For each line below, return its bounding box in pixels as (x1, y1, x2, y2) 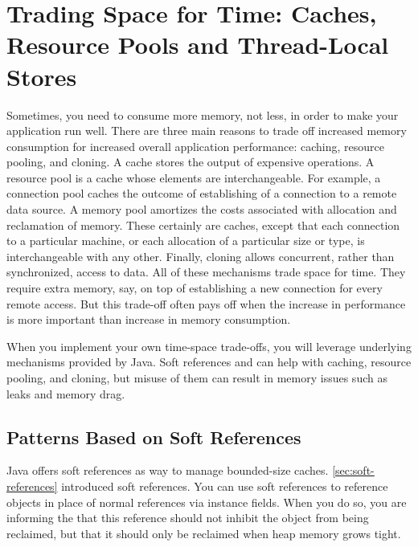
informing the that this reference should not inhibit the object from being (6, 509, 369, 526)
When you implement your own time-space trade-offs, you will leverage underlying (6, 337, 412, 354)
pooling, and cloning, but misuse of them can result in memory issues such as (6, 369, 387, 386)
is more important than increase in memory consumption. (6, 311, 291, 328)
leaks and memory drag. (6, 385, 125, 402)
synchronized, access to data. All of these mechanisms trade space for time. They (6, 263, 406, 280)
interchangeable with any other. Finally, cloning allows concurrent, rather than (6, 247, 395, 264)
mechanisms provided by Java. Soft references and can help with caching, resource (6, 353, 412, 370)
